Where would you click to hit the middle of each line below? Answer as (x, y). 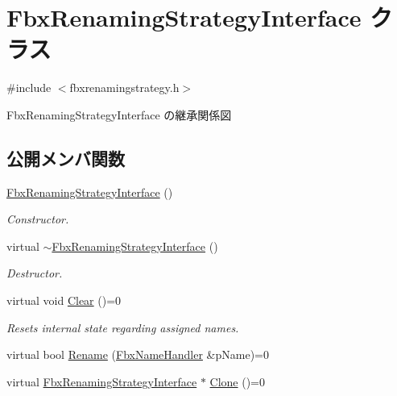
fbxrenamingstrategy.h (124, 88)
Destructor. (35, 273)
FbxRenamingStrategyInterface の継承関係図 (119, 114)
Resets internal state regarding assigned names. (123, 327)
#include (29, 88)
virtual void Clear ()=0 (64, 300)
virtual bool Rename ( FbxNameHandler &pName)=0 (138, 354)
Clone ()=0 (238, 381)
